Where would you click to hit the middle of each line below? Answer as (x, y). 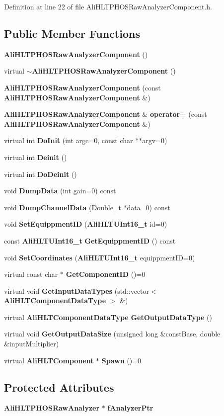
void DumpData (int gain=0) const (60, 191)
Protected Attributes (59, 387)
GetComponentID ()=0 (106, 274)
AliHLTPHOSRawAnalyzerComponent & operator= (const (106, 114)
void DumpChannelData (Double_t (63, 207)
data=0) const (149, 207)
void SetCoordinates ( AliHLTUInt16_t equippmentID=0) (100, 257)
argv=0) (155, 140)
